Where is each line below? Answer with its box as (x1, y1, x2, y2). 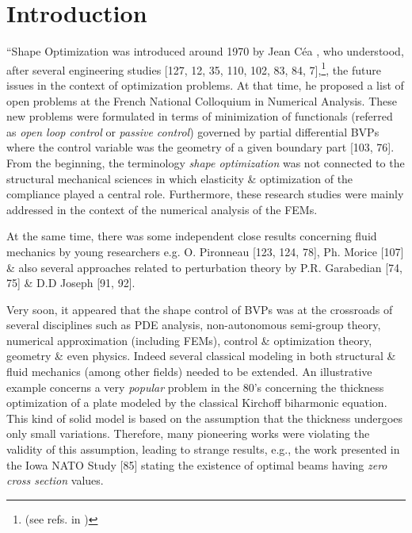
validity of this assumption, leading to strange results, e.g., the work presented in (6, 441, 400, 458)
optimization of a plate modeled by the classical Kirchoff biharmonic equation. (6, 394, 387, 411)
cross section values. (6, 472, 104, 489)
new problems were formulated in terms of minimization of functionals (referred (6, 108, 393, 125)
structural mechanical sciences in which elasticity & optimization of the (6, 170, 353, 186)
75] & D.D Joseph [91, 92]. (6, 274, 135, 291)
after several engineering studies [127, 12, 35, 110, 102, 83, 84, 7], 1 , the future (6, 59, 381, 78)
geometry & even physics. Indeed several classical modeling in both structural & (6, 347, 396, 364)
